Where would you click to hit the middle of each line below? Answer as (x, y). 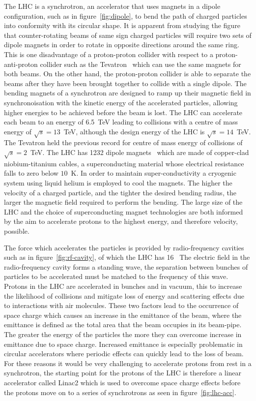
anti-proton (21, 64)
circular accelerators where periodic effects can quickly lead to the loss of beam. (124, 354)
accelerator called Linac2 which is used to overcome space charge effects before (122, 382)
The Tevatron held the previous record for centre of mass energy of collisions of (123, 142)
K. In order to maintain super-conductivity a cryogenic (154, 173)
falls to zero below (31, 173)
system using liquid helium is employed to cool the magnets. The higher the (118, 183)
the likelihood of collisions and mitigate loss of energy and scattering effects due (124, 295)
